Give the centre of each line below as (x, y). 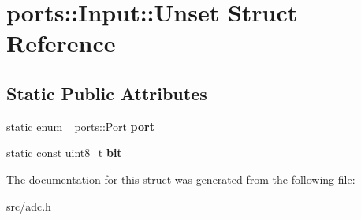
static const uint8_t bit (64, 153)
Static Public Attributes (107, 93)
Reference (61, 43)
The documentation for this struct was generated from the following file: (181, 179)
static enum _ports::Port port (80, 126)
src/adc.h (29, 205)
